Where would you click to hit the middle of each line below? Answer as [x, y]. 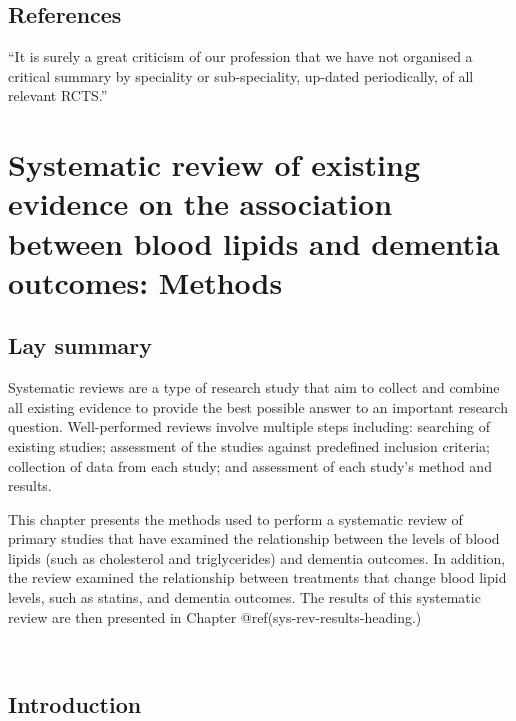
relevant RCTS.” [58, 95]
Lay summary [80, 345]
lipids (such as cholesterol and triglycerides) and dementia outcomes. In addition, [257, 557]
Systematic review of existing [214, 164]
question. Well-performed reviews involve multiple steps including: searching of [249, 426]
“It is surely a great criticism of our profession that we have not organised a [240, 56]
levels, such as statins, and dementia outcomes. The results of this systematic [244, 597]
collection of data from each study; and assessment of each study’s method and [250, 465]
